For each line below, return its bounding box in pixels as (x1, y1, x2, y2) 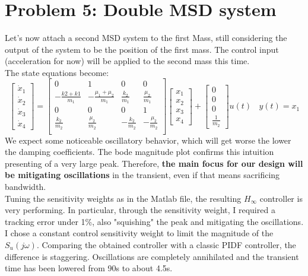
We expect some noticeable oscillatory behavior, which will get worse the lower (5, 134, 291, 146)
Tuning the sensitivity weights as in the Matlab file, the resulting (5, 192, 242, 204)
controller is (259, 192, 303, 204)
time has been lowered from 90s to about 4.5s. (5, 262, 173, 274)
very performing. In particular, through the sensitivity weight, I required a (5, 204, 275, 216)
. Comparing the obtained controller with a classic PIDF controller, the (36, 239, 296, 250)
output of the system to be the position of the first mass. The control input (5, 43, 279, 55)
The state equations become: (5, 66, 109, 78)
